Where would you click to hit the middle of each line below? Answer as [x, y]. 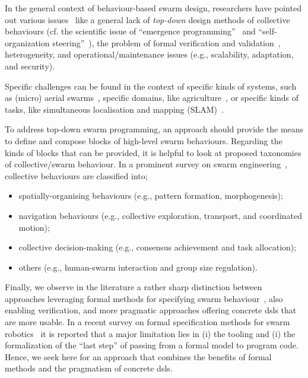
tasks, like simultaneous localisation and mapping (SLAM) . [114, 109]
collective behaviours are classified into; [76, 175]
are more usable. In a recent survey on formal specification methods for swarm [147, 322]
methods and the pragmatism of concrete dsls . [89, 368]
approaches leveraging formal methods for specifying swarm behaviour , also [144, 298]
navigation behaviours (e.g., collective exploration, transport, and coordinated [160, 215]
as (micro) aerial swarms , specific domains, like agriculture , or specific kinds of [152, 98]
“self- [268, 31]
